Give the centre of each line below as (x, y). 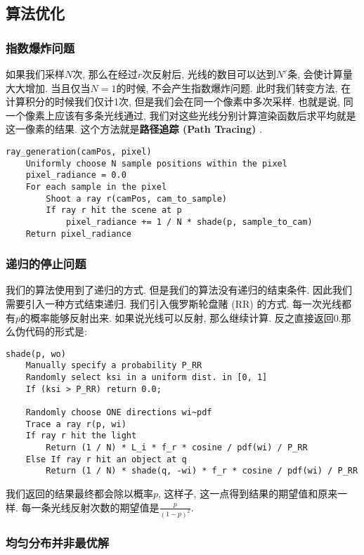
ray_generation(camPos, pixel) (79, 151)
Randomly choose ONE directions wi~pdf (119, 413)
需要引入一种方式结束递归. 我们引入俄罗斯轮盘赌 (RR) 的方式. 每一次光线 (174, 304)
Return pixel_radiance (78, 234)
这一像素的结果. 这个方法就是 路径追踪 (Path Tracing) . (134, 129)
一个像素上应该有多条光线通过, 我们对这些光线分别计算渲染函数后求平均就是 (181, 115)
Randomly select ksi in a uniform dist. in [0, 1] (147, 378)
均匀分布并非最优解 (58, 543)
